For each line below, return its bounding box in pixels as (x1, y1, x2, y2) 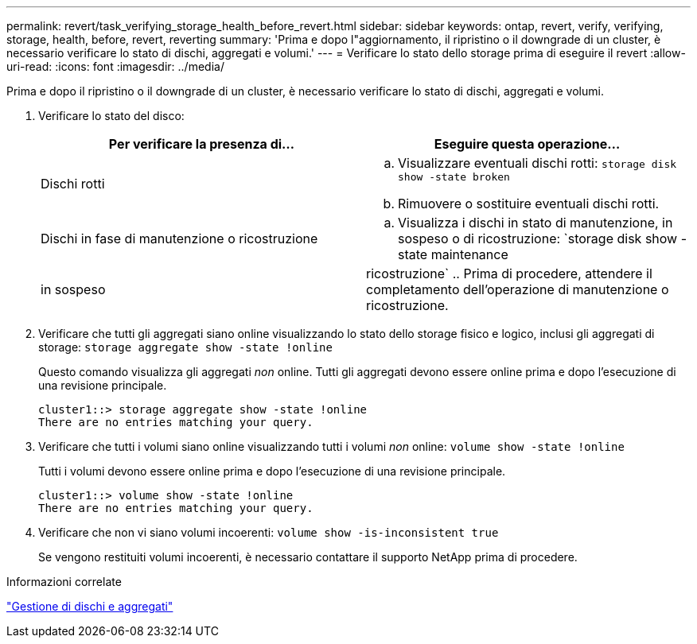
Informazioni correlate (6, 575, 122, 588)
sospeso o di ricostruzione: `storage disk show (398, 231, 678, 246)
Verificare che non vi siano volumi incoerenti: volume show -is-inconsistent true (38, 526, 499, 539)
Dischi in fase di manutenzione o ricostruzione (41, 231, 318, 246)
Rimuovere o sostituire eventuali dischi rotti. (398, 196, 660, 211)
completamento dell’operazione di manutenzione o (366, 281, 669, 297)
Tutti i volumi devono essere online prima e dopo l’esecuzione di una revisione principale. (38, 464, 506, 478)
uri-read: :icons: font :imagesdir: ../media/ (6, 60, 224, 73)
